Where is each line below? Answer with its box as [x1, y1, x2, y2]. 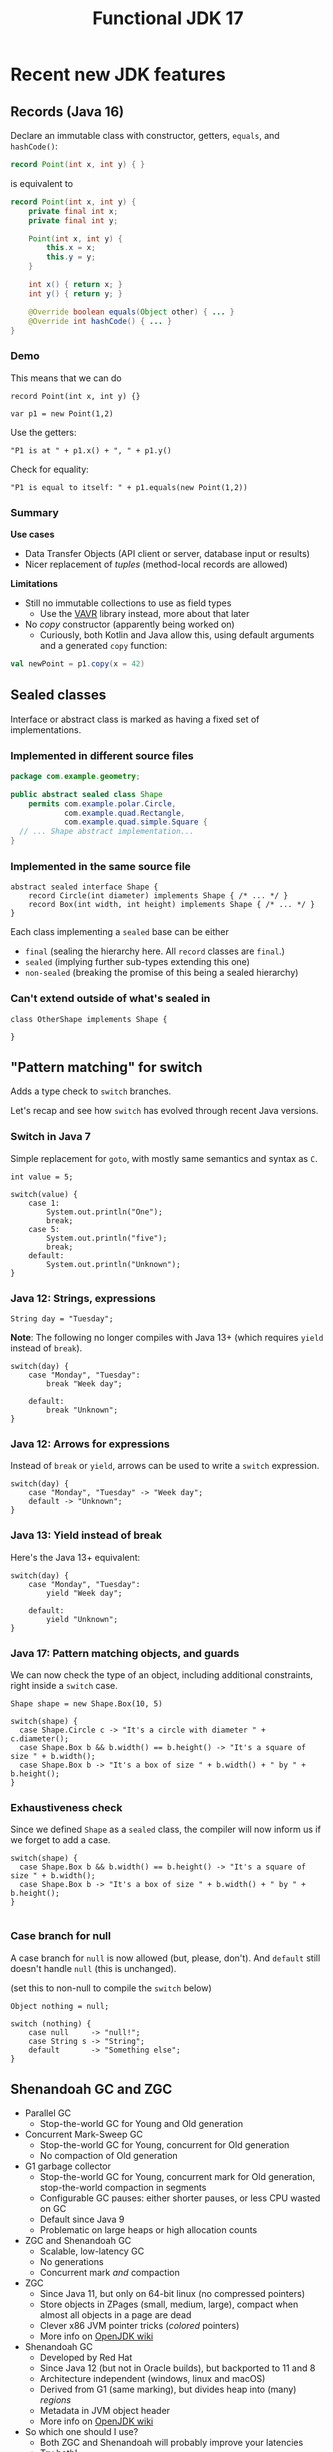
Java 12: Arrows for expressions [10, 1437, 170, 1451]
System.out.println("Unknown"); [46, 1259, 182, 1269]
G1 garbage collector [24, 2160, 112, 2172]
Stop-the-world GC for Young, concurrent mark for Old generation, [39, 2171, 316, 2183]
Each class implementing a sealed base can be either [10, 926, 230, 938]
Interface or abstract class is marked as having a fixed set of [10, 713, 260, 725]
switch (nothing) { [10, 2018, 92, 2029]
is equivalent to [10, 177, 73, 189]
